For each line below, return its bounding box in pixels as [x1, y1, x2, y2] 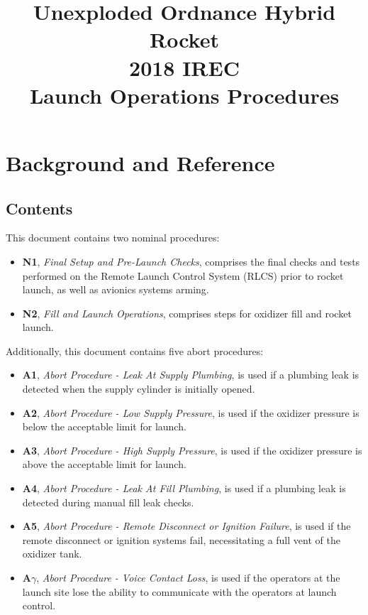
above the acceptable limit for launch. [22, 457, 186, 472]
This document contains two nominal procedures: [6, 230, 220, 245]
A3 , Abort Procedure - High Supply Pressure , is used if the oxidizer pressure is [22, 442, 362, 457]
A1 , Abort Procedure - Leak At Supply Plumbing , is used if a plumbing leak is [22, 367, 359, 382]
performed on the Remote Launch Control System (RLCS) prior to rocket [22, 268, 344, 283]
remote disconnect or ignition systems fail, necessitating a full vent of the [22, 532, 340, 547]
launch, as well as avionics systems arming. [22, 282, 209, 297]
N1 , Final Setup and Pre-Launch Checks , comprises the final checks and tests [22, 254, 360, 268]
